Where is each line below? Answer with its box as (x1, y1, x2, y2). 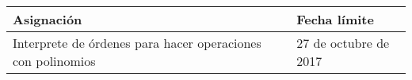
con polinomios (13, 52, 96, 70)
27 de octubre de (296, 34, 390, 52)
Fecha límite (296, 10, 374, 28)
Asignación (13, 10, 82, 28)
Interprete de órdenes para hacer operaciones (13, 34, 261, 52)
